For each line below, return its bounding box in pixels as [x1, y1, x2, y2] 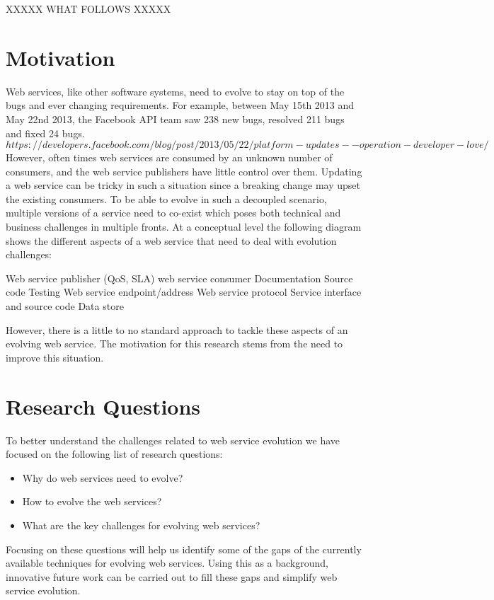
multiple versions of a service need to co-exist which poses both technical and [6, 205, 341, 220]
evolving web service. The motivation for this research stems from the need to [6, 336, 343, 351]
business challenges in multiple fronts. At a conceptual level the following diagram [6, 219, 362, 234]
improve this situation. [6, 350, 104, 364]
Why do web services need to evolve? [22, 470, 183, 485]
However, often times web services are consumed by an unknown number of [6, 150, 333, 165]
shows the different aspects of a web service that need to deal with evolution [6, 233, 337, 248]
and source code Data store [6, 299, 124, 313]
